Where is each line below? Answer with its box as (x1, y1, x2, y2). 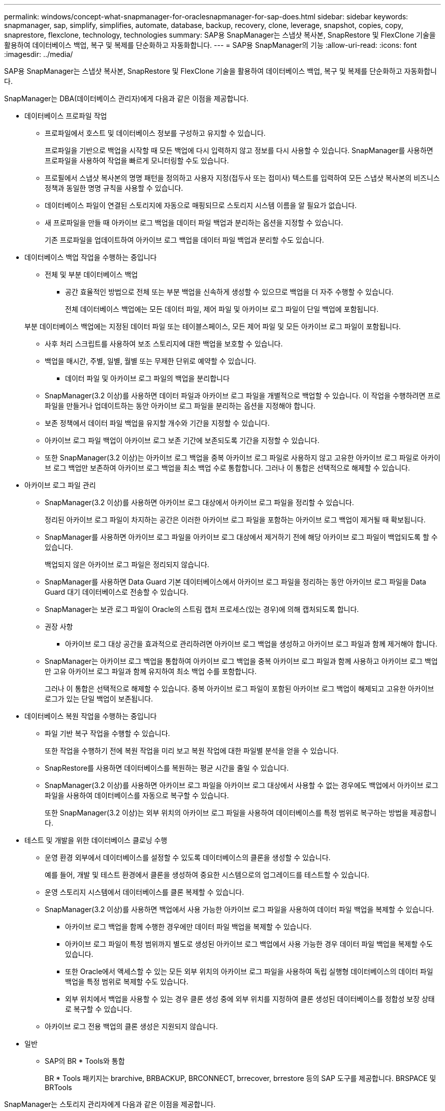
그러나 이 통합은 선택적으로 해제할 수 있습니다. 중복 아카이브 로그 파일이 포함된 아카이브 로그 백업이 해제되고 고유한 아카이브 (45, 684, 434, 693)
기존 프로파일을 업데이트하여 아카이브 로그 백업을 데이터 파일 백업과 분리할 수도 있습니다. (45, 236, 324, 244)
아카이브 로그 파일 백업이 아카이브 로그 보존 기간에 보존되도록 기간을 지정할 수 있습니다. (45, 436, 320, 445)
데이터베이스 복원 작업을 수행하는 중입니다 (24, 712, 157, 720)
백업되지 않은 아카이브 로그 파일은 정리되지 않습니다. (45, 560, 209, 569)
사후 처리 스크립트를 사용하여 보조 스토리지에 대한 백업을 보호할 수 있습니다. (45, 339, 283, 348)
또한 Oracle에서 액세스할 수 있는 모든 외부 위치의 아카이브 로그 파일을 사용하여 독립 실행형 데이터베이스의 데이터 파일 (65, 967, 433, 976)
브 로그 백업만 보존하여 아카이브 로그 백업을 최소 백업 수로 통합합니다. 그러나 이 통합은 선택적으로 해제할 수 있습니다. (45, 463, 410, 472)
